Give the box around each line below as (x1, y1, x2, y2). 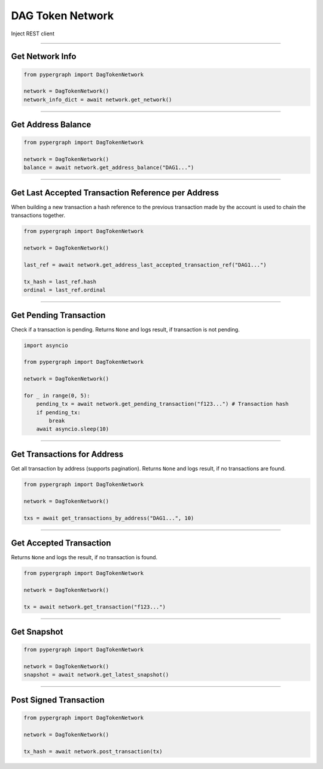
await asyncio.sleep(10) (36, 426, 109, 433)
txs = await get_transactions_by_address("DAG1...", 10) (23, 514, 194, 521)
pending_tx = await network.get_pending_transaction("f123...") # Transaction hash (36, 400, 289, 408)
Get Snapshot (11, 626, 63, 637)
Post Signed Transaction (11, 695, 105, 705)
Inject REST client (11, 30, 55, 37)
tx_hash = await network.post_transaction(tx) (23, 748, 163, 755)
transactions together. (11, 212, 66, 219)
